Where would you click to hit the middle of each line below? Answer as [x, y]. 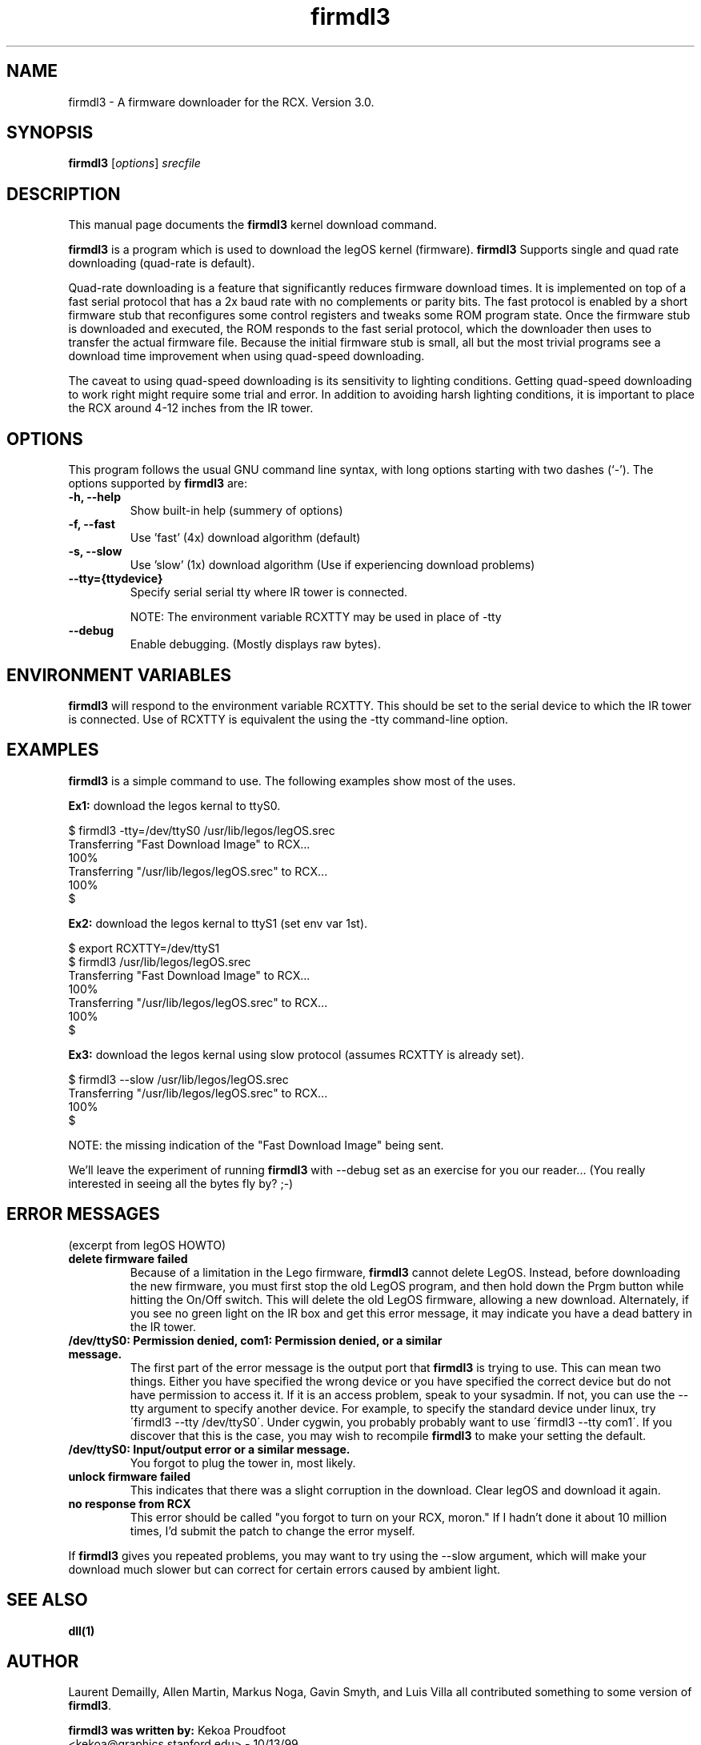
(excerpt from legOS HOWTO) [147, 1245]
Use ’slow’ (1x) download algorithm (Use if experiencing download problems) [332, 565]
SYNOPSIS [50, 133]
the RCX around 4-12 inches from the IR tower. [191, 408]
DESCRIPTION [64, 194]
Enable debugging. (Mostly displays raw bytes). [255, 644]
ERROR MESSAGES [83, 1214]
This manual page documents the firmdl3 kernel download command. [253, 225]
